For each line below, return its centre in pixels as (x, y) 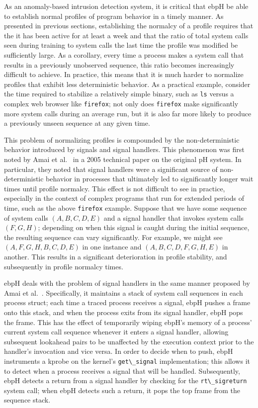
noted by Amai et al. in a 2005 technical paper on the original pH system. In (123, 159)
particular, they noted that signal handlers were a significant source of (111, 169)
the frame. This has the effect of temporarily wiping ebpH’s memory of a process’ (128, 322)
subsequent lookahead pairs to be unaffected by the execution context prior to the (129, 341)
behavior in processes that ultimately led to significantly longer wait (150, 179)
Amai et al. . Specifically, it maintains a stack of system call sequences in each (124, 292)
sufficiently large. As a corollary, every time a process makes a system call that (124, 54)
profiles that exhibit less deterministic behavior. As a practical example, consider (127, 84)
